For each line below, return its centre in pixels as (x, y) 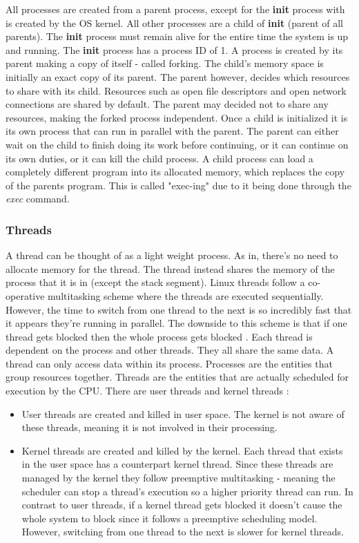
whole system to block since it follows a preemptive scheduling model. (169, 518)
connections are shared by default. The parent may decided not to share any (167, 104)
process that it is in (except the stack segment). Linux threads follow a (155, 282)
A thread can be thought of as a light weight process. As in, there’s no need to (172, 255)
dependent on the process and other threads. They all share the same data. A (170, 350)
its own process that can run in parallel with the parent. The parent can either (172, 131)
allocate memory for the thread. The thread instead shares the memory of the (170, 268)
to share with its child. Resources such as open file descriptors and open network (176, 90)
